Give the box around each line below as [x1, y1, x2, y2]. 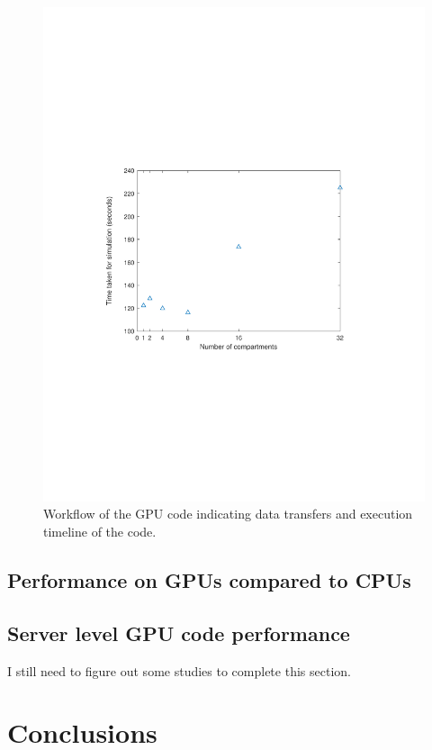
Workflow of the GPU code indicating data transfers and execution [43, 504, 413, 523]
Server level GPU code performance [7, 619, 350, 646]
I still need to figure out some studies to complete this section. [7, 661, 351, 680]
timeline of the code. [43, 522, 157, 541]
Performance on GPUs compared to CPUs [7, 566, 411, 594]
